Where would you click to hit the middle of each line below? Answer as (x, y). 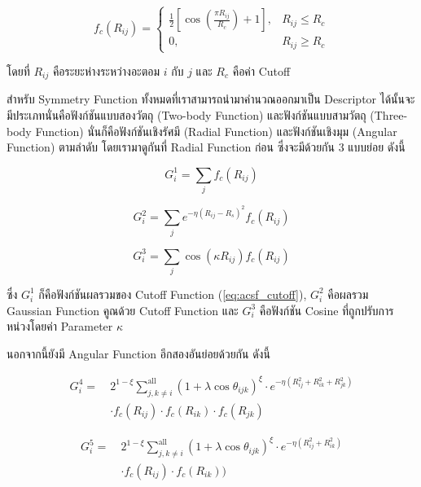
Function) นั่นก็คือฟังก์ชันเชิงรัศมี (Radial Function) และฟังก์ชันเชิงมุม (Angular (216, 131)
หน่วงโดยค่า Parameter (60, 326)
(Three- (389, 115)
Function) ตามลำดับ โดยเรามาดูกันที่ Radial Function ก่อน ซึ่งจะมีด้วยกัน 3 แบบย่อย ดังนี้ (206, 147)
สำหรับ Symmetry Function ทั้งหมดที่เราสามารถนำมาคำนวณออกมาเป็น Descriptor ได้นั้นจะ (211, 99)
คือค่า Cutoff (261, 71)
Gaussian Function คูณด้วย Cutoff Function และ (123, 310)
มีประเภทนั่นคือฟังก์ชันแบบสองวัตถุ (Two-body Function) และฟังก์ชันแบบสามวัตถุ (186, 115)
